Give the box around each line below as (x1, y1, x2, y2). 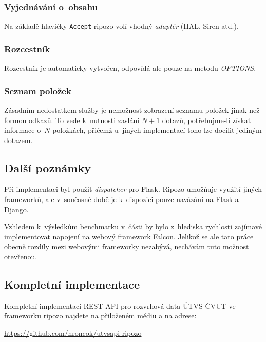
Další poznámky (4, 159, 91, 175)
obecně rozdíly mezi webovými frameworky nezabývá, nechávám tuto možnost (4, 241, 249, 252)
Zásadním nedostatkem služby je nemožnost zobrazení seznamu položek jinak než (4, 104, 260, 115)
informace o (4, 125, 41, 135)
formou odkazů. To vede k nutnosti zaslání (4, 114, 140, 125)
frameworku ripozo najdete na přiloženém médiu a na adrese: (4, 310, 197, 321)
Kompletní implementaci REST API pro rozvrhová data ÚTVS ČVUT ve (4, 300, 236, 311)
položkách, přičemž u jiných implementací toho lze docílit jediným (52, 125, 262, 135)
